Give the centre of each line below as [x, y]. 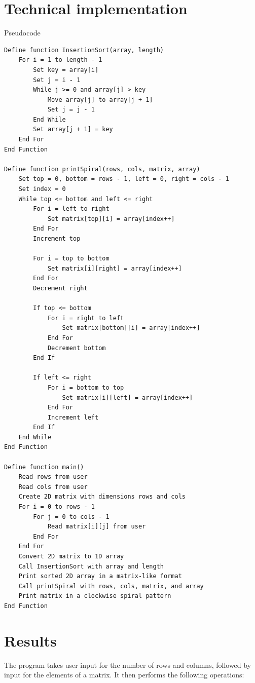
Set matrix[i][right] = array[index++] [115, 268]
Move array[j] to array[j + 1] [100, 100]
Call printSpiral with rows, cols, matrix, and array [111, 586]
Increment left [73, 417]
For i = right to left [86, 318]
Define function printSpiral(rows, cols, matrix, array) [102, 169]
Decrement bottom [77, 348]
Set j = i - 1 [57, 80]
